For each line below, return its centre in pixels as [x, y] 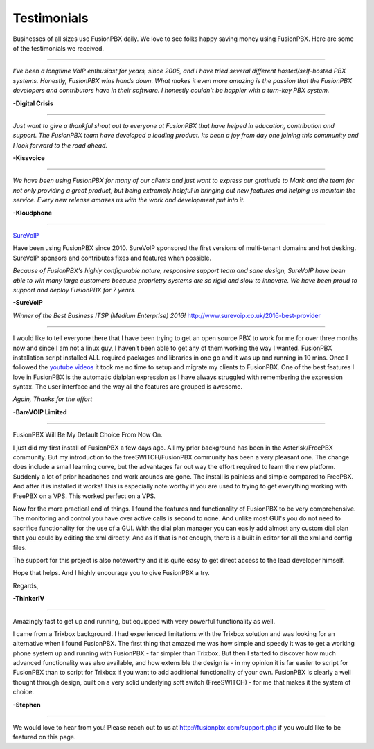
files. [20, 547]
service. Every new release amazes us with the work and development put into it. [129, 200]
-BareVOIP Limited [40, 412]
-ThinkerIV [29, 599]
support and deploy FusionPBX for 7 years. [74, 290]
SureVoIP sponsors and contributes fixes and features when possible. [112, 258]
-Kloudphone [32, 213]
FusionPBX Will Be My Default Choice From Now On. [88, 435]
